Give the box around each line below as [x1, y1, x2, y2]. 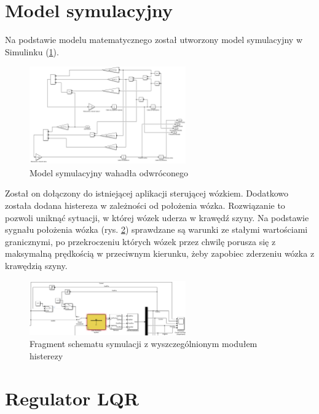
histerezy [30, 349, 63, 362]
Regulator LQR [5, 385, 139, 410]
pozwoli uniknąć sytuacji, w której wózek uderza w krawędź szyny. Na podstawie [5, 211, 309, 224]
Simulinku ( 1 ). [5, 45, 59, 58]
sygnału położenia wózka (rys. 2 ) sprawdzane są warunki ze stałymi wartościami [5, 223, 308, 236]
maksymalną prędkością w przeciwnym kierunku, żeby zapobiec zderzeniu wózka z [5, 247, 315, 260]
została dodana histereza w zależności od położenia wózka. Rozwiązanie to [5, 199, 285, 212]
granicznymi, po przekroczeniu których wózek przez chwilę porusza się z [5, 235, 276, 248]
